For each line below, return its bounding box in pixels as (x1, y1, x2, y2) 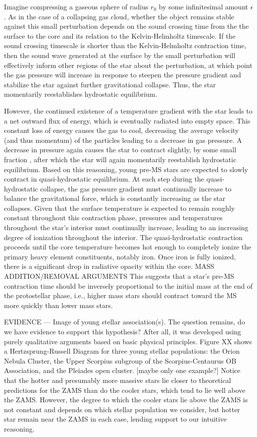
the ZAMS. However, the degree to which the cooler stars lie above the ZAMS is (4, 394, 248, 405)
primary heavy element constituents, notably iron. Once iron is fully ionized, (4, 251, 236, 261)
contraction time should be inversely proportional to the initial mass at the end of (4, 280, 253, 291)
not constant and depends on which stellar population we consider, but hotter (4, 404, 240, 414)
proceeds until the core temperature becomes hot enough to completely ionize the (4, 242, 252, 252)
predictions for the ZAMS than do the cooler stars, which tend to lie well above (4, 384, 246, 395)
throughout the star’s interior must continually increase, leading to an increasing (4, 222, 249, 233)
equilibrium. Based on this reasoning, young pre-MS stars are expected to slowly (4, 164, 248, 174)
